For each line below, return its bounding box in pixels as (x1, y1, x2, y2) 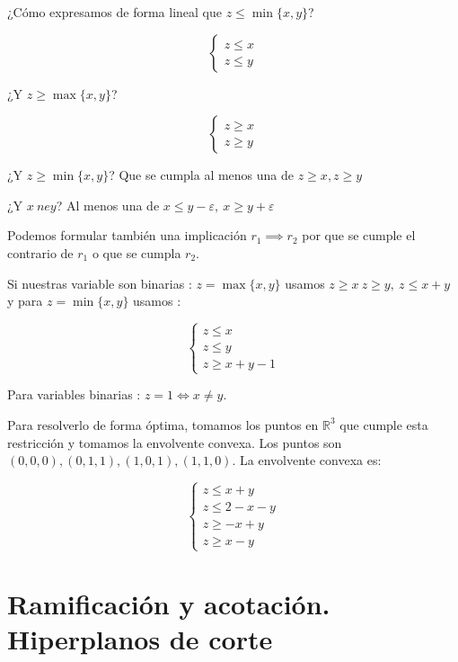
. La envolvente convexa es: (232, 451, 382, 470)
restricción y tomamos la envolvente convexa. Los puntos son (7, 433, 342, 452)
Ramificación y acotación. (7, 585, 330, 622)
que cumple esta (339, 415, 428, 434)
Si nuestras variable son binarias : (7, 273, 192, 292)
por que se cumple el (302, 226, 416, 245)
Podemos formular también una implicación (7, 226, 247, 245)
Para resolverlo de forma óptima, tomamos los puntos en (7, 415, 319, 434)
